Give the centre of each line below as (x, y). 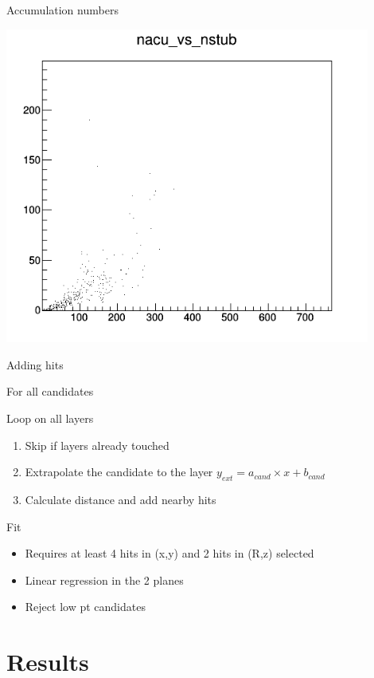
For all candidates (50, 391)
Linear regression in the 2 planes (104, 579)
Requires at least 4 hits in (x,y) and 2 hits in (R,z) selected (169, 553)
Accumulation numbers (62, 10)
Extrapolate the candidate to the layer (119, 472)
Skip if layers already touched (97, 445)
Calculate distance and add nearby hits (121, 499)
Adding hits (35, 364)
